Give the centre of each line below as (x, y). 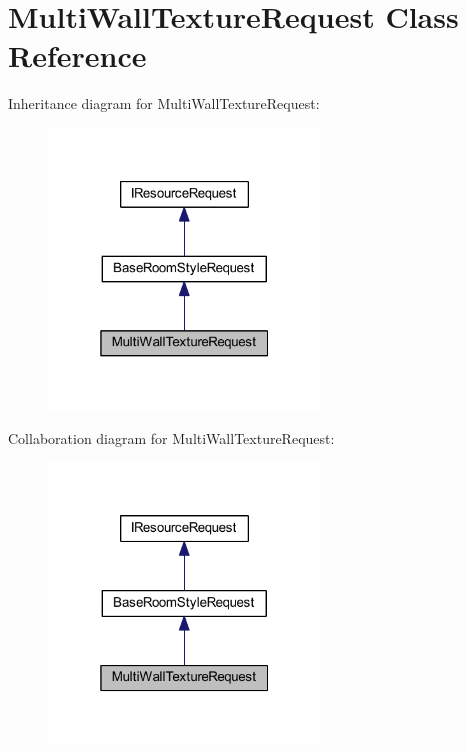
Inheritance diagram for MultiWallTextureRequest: (164, 103)
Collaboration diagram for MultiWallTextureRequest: (171, 437)
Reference (77, 55)
